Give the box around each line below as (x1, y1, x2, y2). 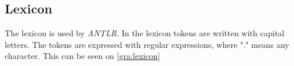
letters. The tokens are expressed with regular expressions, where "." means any (5, 38, 289, 50)
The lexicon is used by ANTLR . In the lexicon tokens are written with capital (5, 27, 285, 39)
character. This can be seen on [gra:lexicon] (5, 50, 160, 62)
